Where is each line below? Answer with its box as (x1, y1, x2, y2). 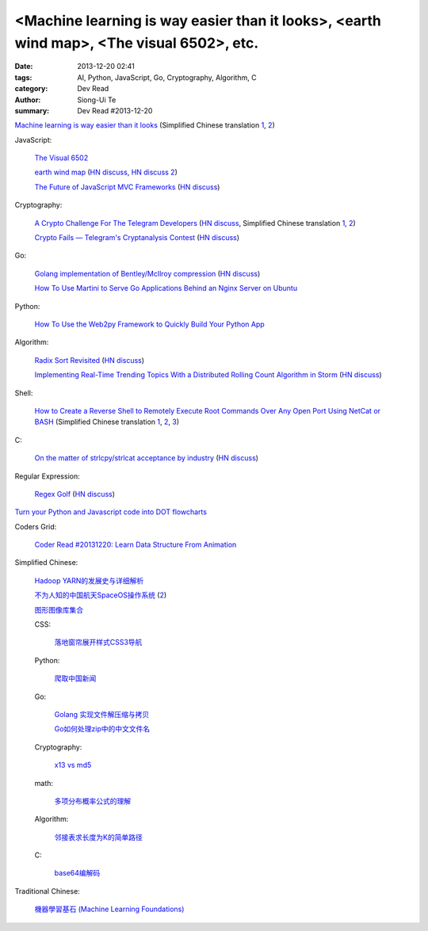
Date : (14, 62, 33, 71)
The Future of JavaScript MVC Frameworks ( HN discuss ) (34, 182, 220, 192)
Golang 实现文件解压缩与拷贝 (54, 709, 150, 719)
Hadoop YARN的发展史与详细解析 (34, 575, 144, 586)
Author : (14, 95, 41, 105)
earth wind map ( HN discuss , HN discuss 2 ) (34, 167, 178, 177)
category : (14, 84, 48, 93)
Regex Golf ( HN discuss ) (34, 489, 115, 498)
